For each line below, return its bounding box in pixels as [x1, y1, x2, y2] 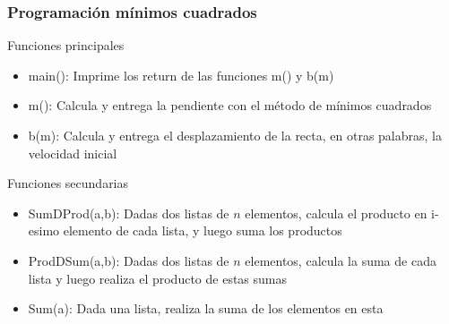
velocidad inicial [28, 143, 117, 162]
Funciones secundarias [7, 174, 129, 192]
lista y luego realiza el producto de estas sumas [28, 269, 287, 287]
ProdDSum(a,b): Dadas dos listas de [28, 251, 229, 269]
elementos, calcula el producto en [245, 203, 427, 222]
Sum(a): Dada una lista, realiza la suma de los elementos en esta [28, 299, 384, 318]
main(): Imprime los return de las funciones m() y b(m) [28, 65, 334, 84]
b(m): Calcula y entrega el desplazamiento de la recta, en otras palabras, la [28, 126, 442, 144]
